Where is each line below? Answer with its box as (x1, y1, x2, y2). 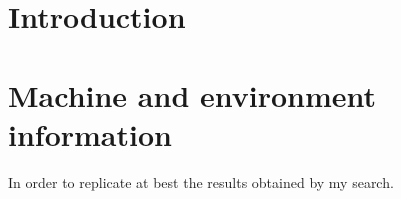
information (8, 113, 172, 154)
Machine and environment (8, 74, 377, 115)
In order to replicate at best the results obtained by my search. (8, 171, 394, 192)
